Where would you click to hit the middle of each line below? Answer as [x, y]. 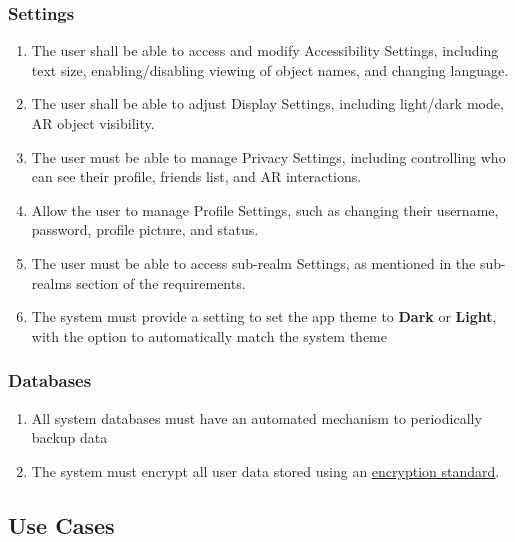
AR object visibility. [93, 123]
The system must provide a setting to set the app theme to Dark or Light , [264, 316]
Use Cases [61, 524]
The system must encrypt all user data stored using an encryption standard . [265, 470]
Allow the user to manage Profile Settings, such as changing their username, [265, 209]
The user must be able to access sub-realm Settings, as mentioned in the [253, 262]
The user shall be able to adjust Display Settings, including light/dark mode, [267, 103]
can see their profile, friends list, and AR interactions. [196, 176]
